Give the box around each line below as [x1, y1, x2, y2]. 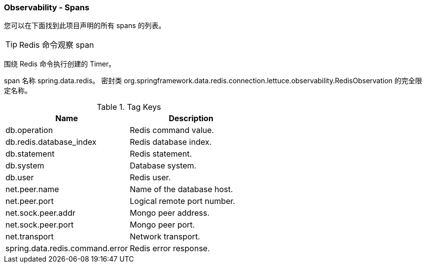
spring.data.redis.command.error [5, 243, 128, 254]
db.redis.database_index [5, 137, 97, 147]
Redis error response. [130, 243, 210, 254]
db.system [5, 161, 44, 171]
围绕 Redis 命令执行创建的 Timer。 [4, 60, 116, 68]
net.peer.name [5, 184, 59, 195]
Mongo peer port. [130, 220, 195, 230]
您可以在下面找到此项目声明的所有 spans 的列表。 [4, 21, 166, 30]
